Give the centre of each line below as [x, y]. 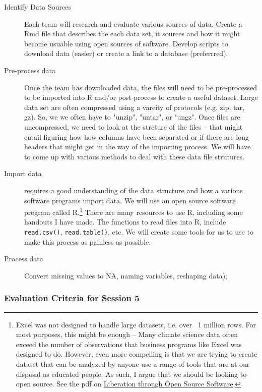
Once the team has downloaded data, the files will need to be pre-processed [141, 87]
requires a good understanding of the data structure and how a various [134, 190]
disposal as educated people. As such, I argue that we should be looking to [131, 374]
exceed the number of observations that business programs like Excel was [129, 344]
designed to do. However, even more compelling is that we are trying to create [137, 354]
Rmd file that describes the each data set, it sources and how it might [132, 34]
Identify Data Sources [38, 7]
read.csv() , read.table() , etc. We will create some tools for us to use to [139, 231]
